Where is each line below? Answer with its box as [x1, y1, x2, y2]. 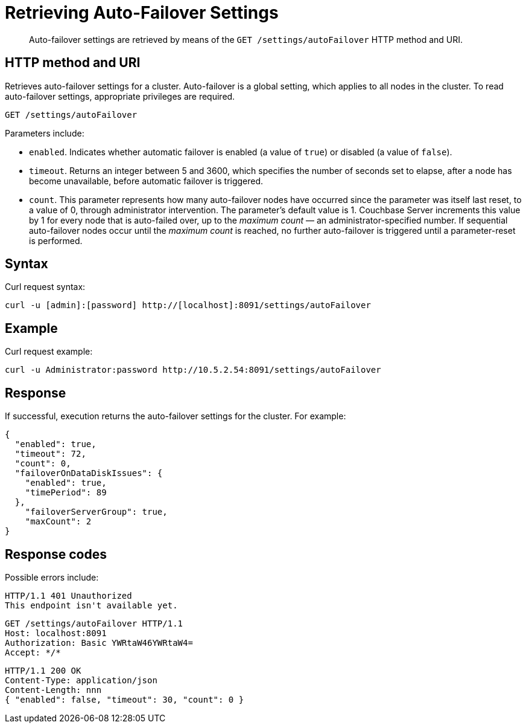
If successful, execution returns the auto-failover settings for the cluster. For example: [5, 411, 346, 422]
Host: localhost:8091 [5, 628, 107, 638]
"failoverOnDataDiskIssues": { [14, 468, 163, 478]
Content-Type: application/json [5, 675, 157, 685]
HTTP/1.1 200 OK [5, 665, 81, 675]
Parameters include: [5, 127, 84, 138]
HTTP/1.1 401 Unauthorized [5, 590, 132, 601]
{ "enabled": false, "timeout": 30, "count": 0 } [5, 694, 244, 704]
